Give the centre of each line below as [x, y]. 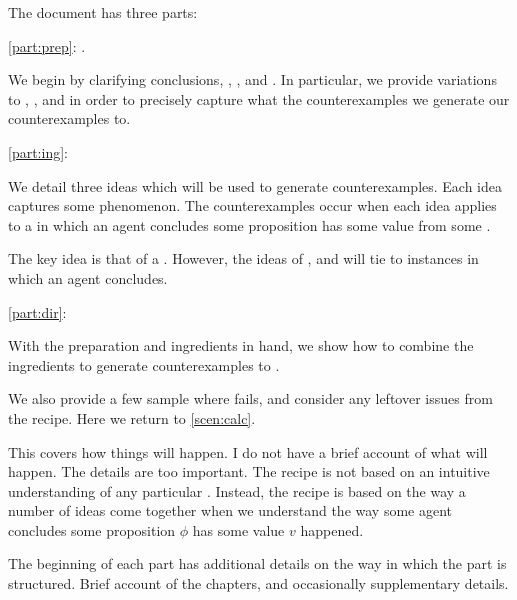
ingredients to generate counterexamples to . [144, 364]
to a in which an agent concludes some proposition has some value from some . [249, 224]
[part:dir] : [37, 311]
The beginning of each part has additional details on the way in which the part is [257, 563]
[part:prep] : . [47, 45]
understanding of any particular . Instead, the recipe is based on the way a [237, 490]
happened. [332, 529]
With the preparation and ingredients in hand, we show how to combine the [241, 345]
